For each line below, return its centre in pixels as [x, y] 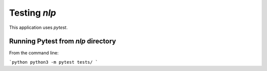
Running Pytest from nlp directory [63, 41]
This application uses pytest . [38, 27]
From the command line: [34, 53]
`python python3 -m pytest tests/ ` [54, 62]
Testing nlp [33, 13]
